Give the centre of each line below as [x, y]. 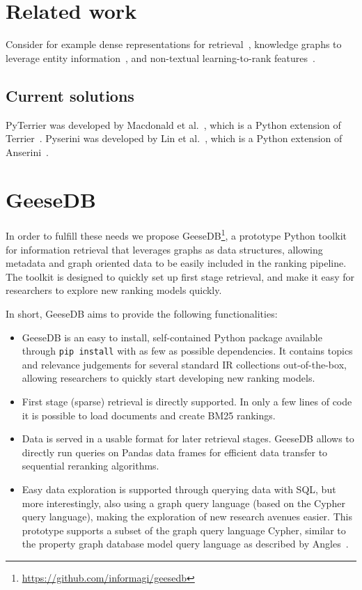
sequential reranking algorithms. [90, 466]
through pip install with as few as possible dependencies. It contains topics [187, 351]
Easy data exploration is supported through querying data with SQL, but [179, 489]
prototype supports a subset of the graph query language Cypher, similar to [184, 530]
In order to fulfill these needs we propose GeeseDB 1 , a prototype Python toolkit [176, 235]
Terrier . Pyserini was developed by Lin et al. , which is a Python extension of [174, 138]
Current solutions [70, 95]
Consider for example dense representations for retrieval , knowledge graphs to [174, 44]
